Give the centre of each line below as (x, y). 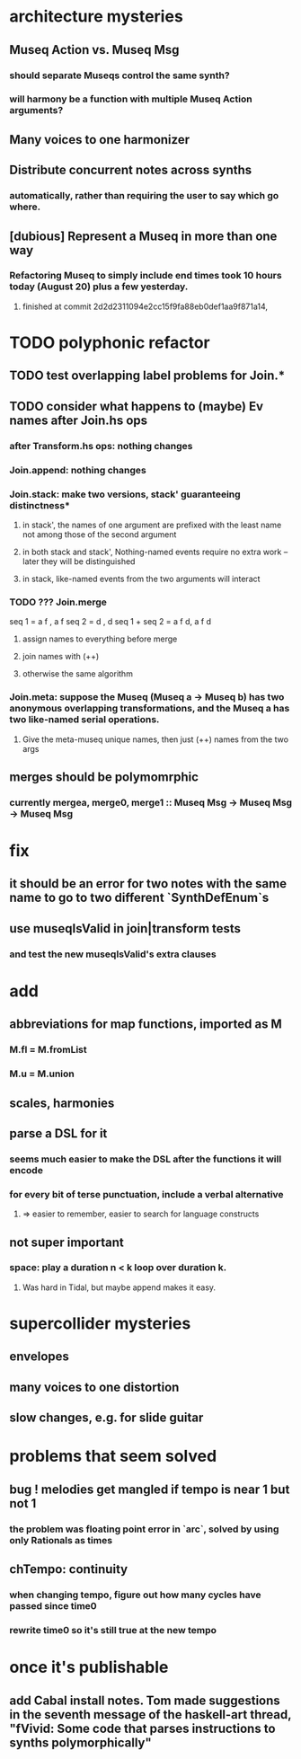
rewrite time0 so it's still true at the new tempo (113, 1630)
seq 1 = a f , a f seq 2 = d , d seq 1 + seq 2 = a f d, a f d (111, 622)
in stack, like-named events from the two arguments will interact (141, 579)
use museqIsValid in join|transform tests (125, 928)
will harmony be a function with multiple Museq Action (131, 99)
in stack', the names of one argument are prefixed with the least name (152, 525)
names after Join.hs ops (79, 420)
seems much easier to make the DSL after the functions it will (146, 1159)
